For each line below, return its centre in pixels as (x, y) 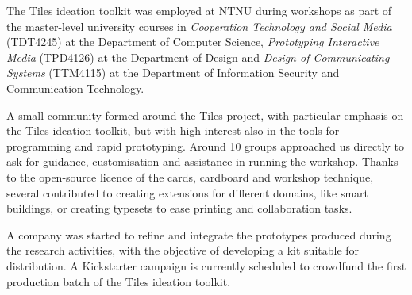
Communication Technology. (75, 88)
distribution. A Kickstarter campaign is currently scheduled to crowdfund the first (206, 265)
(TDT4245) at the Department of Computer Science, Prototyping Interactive (193, 42)
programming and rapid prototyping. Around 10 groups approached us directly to (206, 146)
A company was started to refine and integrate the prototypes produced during (199, 234)
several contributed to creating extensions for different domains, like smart (187, 192)
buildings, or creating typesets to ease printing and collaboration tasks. (179, 208)
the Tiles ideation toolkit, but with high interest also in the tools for (173, 130)
